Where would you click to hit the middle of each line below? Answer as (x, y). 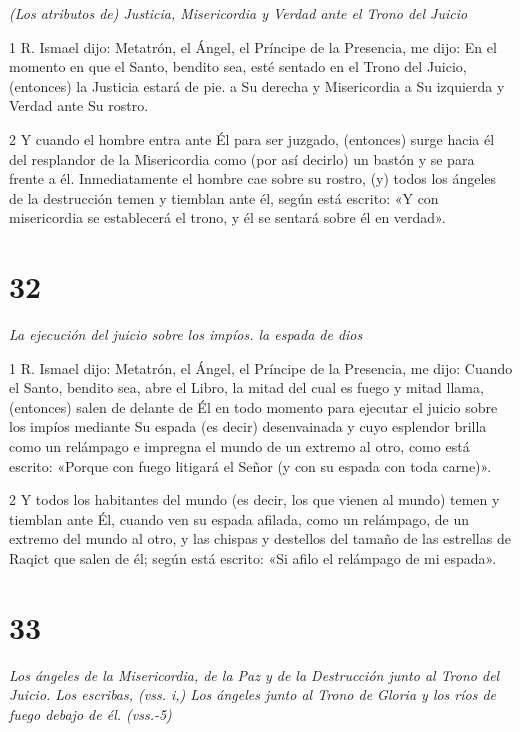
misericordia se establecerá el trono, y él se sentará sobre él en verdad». (227, 217)
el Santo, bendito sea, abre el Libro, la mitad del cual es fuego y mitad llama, (246, 387)
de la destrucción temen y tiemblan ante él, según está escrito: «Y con (224, 197)
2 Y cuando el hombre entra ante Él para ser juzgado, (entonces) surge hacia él (252, 138)
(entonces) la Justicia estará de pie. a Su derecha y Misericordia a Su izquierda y (257, 85)
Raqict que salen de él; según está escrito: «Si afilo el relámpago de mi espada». (253, 558)
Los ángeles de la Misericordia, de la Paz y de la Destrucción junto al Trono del (254, 674)
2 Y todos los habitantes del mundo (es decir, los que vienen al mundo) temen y (254, 499)
